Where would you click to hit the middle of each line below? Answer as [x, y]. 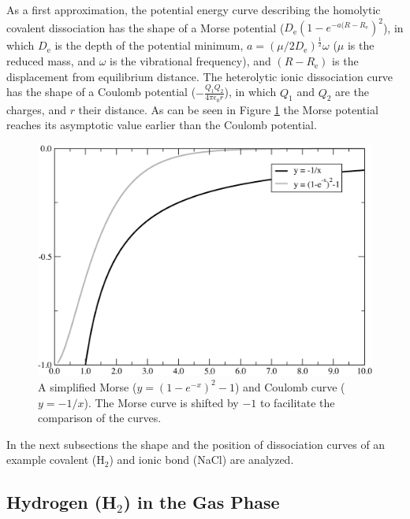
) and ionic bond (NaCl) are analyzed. [201, 460]
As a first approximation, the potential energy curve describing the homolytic [194, 9]
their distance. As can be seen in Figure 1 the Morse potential [228, 109]
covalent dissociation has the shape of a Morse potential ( [145, 27]
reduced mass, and [51, 61]
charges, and [36, 109]
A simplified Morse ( [88, 386]
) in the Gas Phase [201, 502]
